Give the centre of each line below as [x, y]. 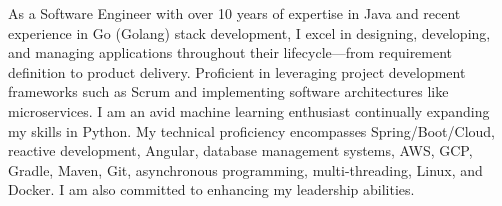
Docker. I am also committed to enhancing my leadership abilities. [211, 189]
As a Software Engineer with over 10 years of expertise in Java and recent [234, 13]
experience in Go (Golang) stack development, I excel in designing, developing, [249, 32]
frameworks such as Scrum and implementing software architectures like [228, 91]
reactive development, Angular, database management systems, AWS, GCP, [240, 150]
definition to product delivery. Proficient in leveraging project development [237, 71]
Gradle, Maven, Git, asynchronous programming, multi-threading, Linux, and [245, 169]
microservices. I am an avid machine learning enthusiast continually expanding [249, 110]
